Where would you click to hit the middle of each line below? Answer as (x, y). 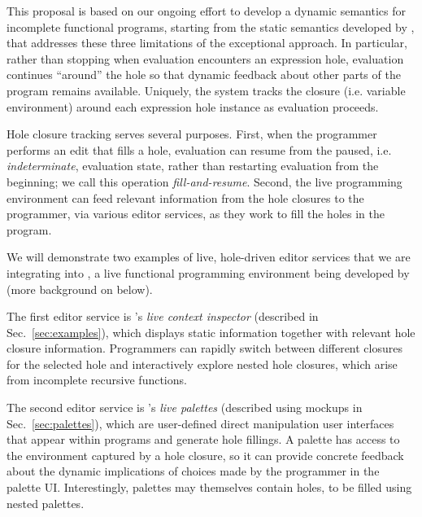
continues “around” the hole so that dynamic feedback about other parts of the (204, 74)
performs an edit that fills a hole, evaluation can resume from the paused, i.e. (199, 149)
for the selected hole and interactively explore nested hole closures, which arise (202, 364)
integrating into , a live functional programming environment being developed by (208, 272)
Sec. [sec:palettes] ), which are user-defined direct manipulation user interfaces (200, 423)
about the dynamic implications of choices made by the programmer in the (193, 471)
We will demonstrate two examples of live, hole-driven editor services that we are (209, 257)
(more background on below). (80, 289)
